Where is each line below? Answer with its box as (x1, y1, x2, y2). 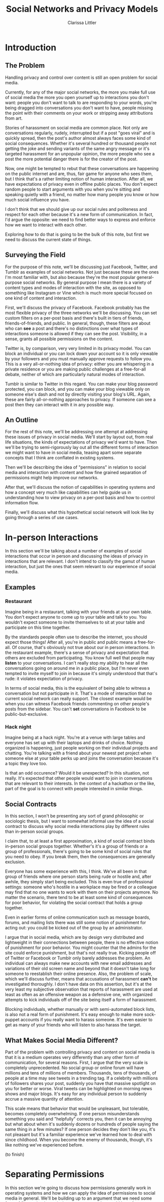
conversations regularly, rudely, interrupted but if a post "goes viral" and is (5, 130, 155, 136)
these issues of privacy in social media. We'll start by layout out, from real (5, 434, 154, 440)
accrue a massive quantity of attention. (5, 1096, 84, 1102)
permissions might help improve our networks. (5, 475, 99, 481)
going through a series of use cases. (5, 515, 79, 521)
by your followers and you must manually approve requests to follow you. (5, 355, 152, 361)
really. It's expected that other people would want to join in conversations (5, 776, 153, 781)
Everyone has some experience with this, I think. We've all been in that (5, 869, 147, 875)
